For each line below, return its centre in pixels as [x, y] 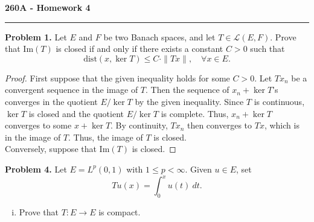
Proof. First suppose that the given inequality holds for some [117, 78]
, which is [282, 125]
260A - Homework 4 [48, 7]
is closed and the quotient [76, 113]
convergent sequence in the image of [72, 90]
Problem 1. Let [36, 36]
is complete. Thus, [195, 113]
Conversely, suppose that [51, 149]
